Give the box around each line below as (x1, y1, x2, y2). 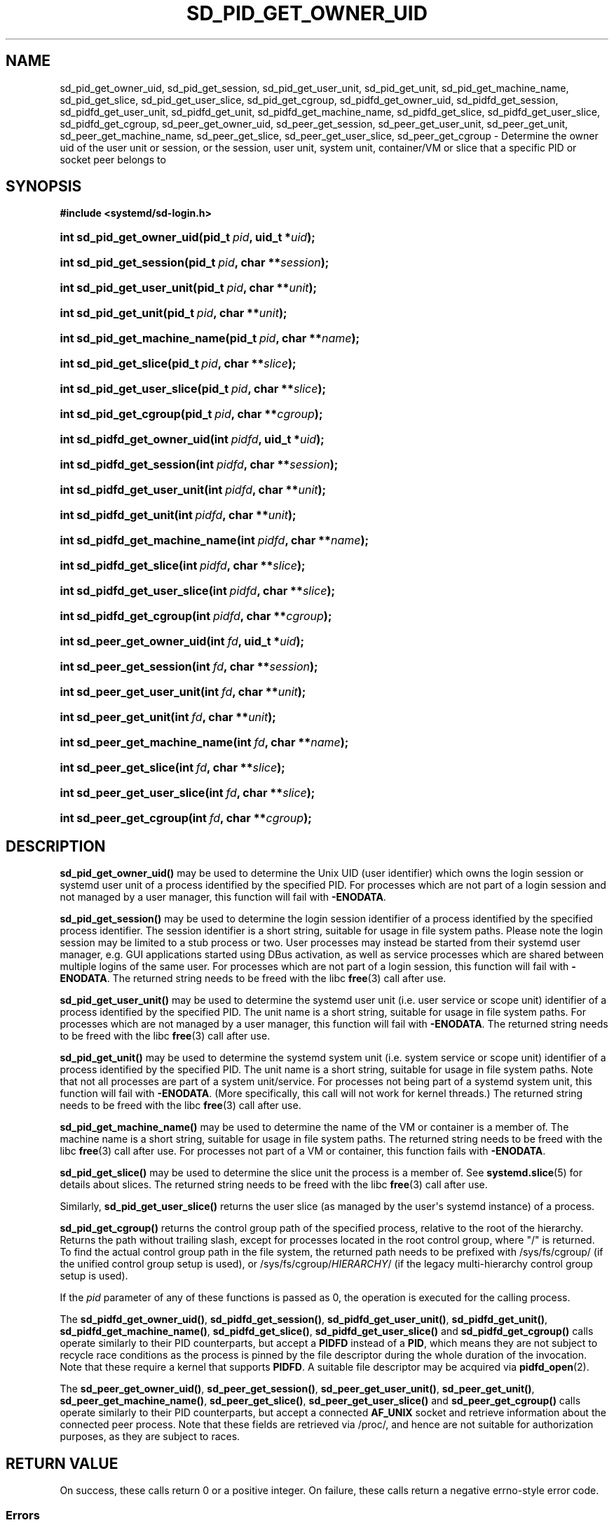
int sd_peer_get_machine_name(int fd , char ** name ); (60, 735, 349, 750)
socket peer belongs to (60, 153, 166, 166)
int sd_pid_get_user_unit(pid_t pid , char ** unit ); (60, 281, 318, 295)
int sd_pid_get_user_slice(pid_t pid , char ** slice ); (60, 382, 326, 396)
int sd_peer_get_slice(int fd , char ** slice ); (60, 760, 285, 775)
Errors (6, 1507, 40, 1522)
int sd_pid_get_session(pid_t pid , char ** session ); (60, 255, 329, 270)
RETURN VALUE (6, 1454, 118, 1472)
